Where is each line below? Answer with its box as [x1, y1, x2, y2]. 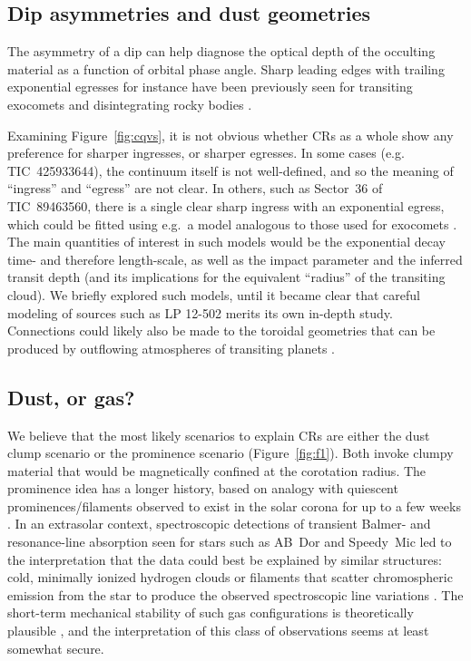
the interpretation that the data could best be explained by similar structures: [7, 549, 442, 569]
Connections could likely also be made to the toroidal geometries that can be [7, 321, 436, 340]
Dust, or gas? [7, 383, 135, 411]
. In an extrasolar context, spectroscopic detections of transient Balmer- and [7, 514, 431, 533]
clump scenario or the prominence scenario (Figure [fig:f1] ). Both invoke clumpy [7, 443, 454, 462]
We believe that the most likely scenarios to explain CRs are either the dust [7, 425, 430, 444]
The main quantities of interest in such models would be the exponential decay [7, 232, 446, 251]
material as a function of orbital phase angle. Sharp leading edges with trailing [7, 59, 445, 78]
